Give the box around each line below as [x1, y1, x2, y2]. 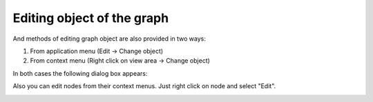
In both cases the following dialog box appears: [12, 69, 148, 77]
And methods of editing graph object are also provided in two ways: [12, 34, 207, 43]
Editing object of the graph [12, 10, 169, 25]
